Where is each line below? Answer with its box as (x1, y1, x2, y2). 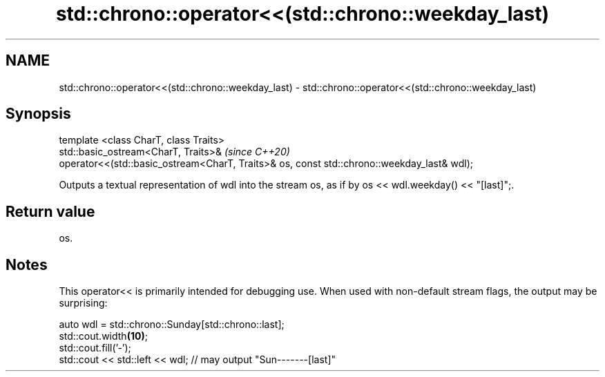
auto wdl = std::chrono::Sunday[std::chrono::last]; (59, 318, 285, 331)
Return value (6, 202, 95, 220)
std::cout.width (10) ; (59, 330, 148, 342)
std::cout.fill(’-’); (59, 342, 131, 354)
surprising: (59, 297, 108, 309)
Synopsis (6, 105, 71, 123)
